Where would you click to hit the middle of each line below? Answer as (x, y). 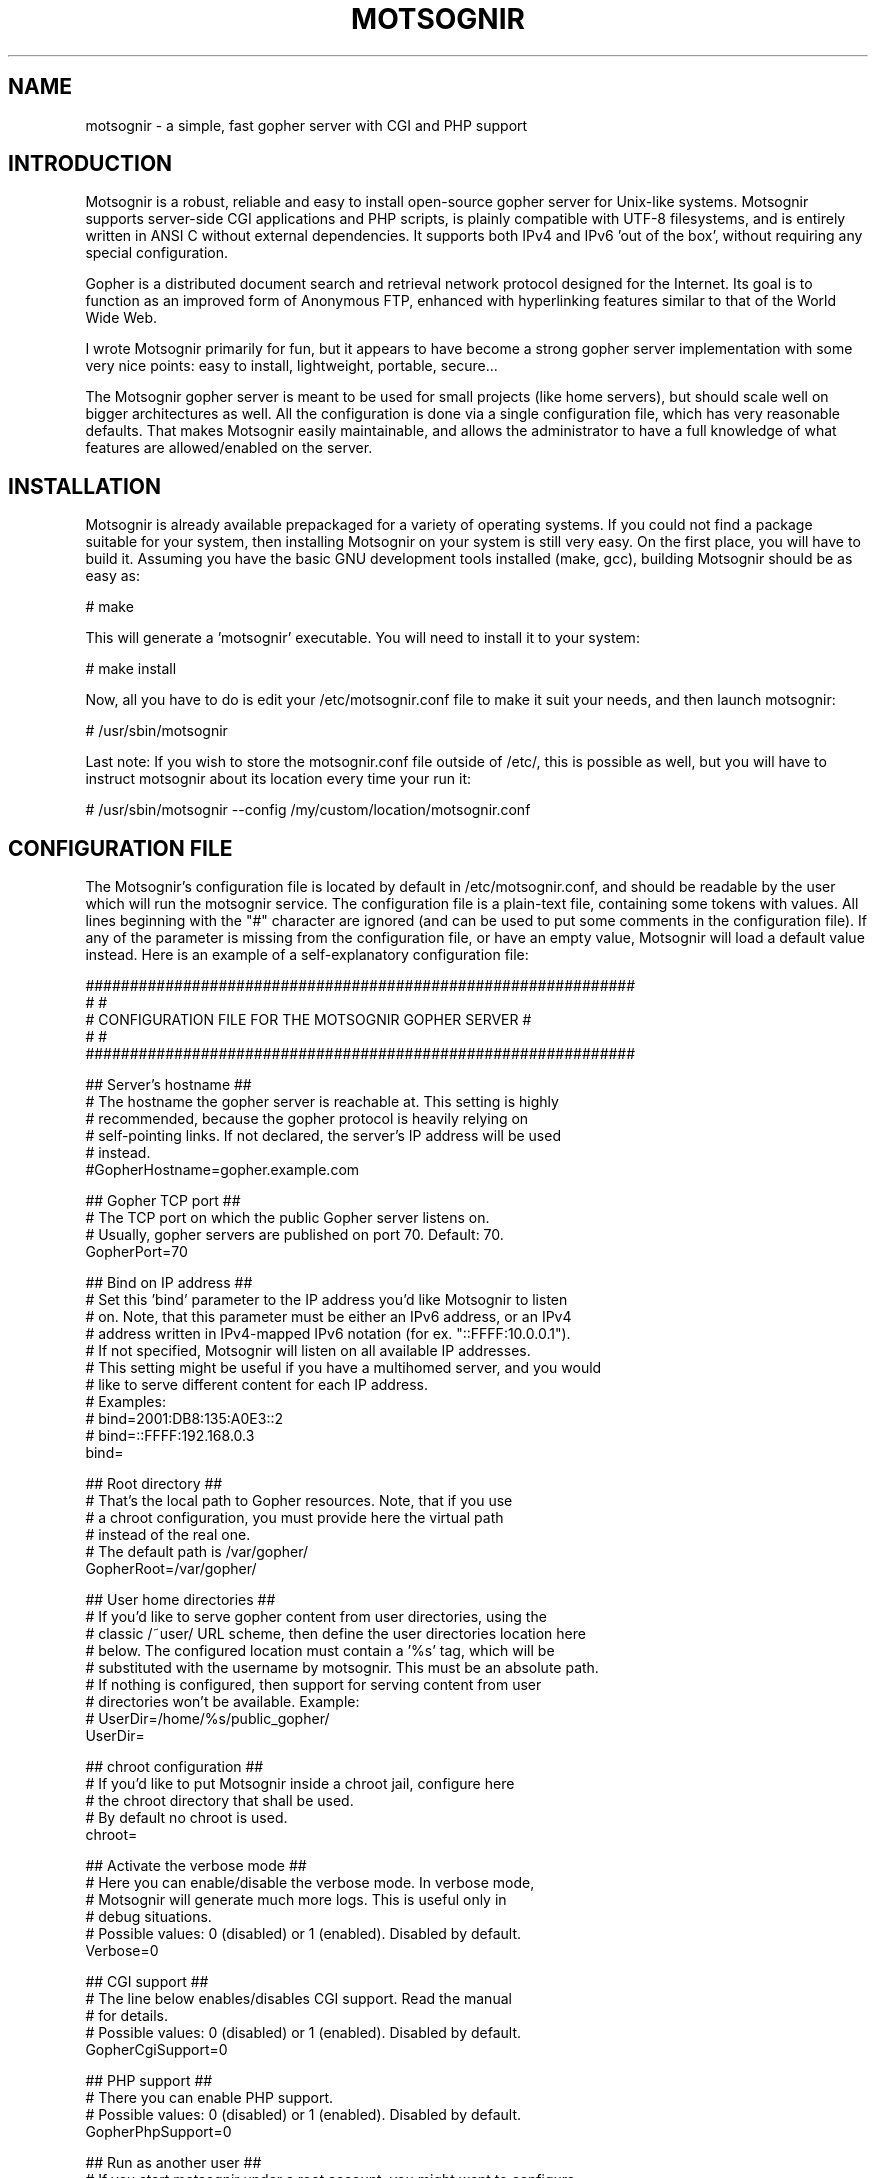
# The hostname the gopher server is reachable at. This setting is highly (322, 1102)
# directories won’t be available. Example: (222, 1702)
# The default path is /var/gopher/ (197, 1552)
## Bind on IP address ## (169, 1283)
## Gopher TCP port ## (163, 1201)
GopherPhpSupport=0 (158, 2132)
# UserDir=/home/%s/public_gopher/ (207, 1719)
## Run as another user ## (173, 2163)
